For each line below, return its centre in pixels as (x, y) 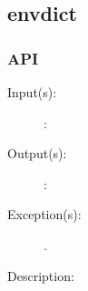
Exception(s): (44, 214)
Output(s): (37, 153)
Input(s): (32, 92)
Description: (41, 275)
